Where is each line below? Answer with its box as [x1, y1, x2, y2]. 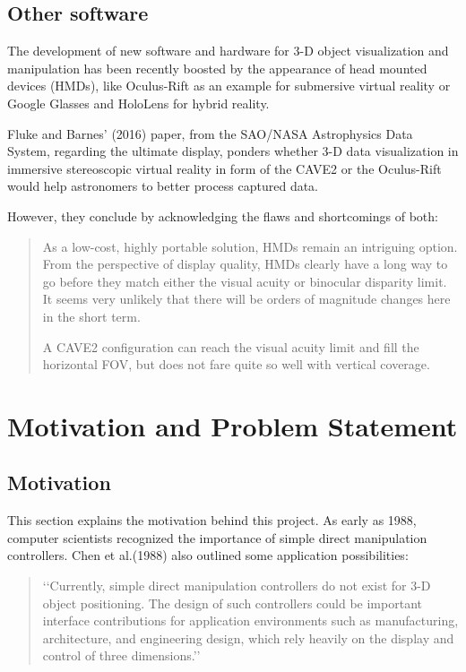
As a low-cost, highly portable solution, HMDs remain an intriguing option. [42, 237, 458, 255]
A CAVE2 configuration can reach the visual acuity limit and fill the [42, 337, 419, 356]
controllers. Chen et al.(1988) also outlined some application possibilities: [7, 546, 409, 564]
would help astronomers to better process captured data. [7, 177, 319, 195]
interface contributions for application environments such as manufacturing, [42, 611, 459, 630]
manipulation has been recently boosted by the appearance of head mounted [7, 58, 427, 77]
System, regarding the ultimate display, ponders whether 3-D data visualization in [7, 142, 459, 160]
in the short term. [42, 306, 141, 325]
